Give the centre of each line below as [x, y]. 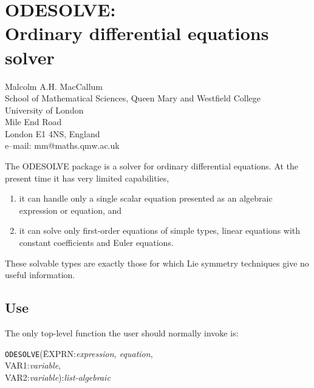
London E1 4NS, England [53, 133]
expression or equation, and [70, 210]
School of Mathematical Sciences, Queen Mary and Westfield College [133, 98]
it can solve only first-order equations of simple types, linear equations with [160, 230]
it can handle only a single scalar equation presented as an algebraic [146, 198]
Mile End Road [33, 122]
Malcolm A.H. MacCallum [54, 86]
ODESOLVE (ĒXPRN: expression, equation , [79, 353]
